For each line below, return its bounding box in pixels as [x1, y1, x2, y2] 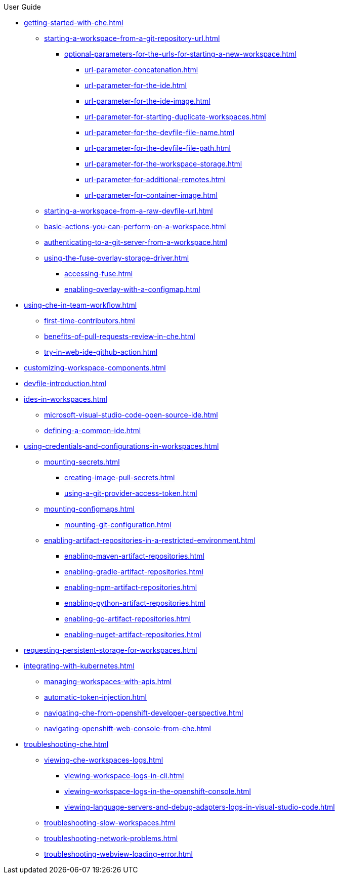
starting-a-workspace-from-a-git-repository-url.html [44, 34, 220, 43]
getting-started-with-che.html [24, 18, 123, 27]
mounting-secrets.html [44, 457, 120, 466]
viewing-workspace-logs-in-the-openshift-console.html [64, 787, 251, 796]
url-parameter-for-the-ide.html [84, 81, 187, 90]
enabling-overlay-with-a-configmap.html [64, 285, 200, 294]
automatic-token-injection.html [44, 693, 147, 701]
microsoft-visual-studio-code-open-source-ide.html [44, 410, 218, 419]
